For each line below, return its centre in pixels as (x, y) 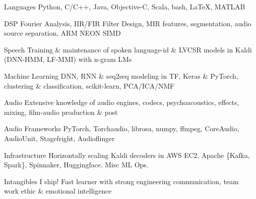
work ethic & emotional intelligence (58, 191)
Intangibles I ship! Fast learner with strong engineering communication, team (121, 181)
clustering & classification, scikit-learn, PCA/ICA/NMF (89, 85)
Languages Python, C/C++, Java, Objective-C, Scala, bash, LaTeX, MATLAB (125, 6)
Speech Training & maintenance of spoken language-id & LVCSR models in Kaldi (128, 49)
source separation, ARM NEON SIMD (63, 33)
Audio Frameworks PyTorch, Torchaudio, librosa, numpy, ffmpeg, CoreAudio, (122, 128)
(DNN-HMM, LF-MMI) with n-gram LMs (68, 59)
